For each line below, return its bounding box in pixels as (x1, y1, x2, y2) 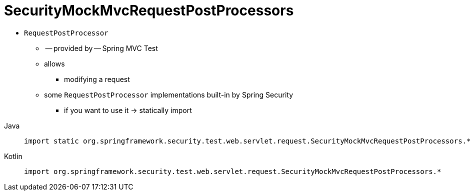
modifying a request (64, 74, 130, 83)
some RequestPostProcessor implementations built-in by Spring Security (44, 90, 293, 99)
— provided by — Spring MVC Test (45, 43, 158, 52)
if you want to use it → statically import (64, 105, 192, 114)
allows (44, 59, 65, 68)
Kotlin (4, 151, 22, 160)
